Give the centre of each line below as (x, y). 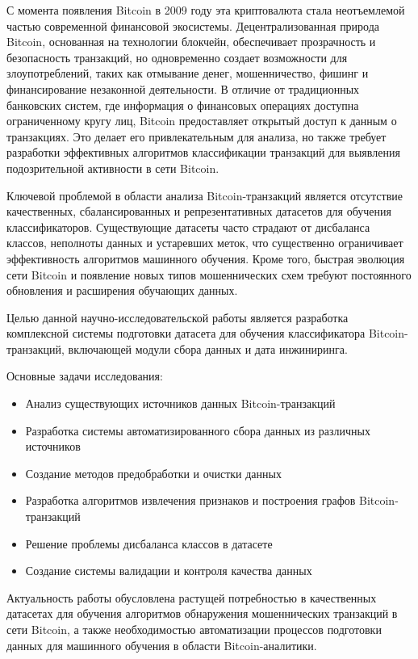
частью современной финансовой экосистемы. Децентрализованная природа (193, 25)
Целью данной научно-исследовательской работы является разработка (178, 317)
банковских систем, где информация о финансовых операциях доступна (183, 105)
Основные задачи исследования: (85, 376)
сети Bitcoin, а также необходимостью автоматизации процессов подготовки (194, 629)
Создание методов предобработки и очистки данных (153, 473)
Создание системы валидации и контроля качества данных (169, 571)
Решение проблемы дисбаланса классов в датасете (149, 543)
